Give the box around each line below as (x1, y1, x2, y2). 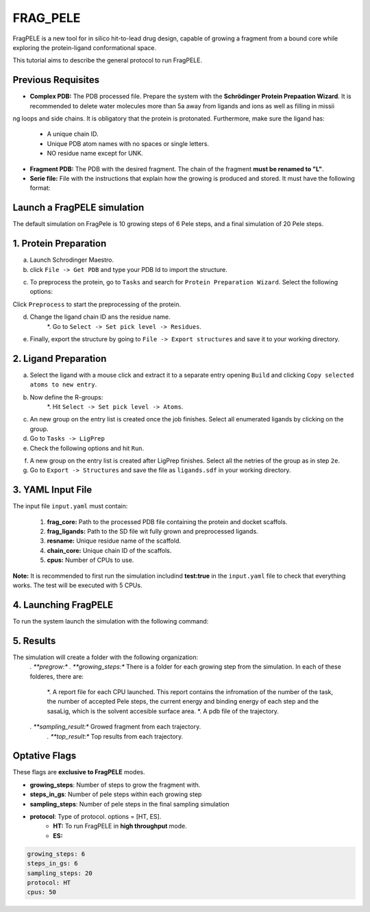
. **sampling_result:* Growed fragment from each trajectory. (29, 723, 201, 731)
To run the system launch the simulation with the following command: (12, 617, 209, 625)
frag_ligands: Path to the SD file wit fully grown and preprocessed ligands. (47, 528, 258, 536)
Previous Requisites (12, 74, 100, 86)
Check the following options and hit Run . (29, 444, 145, 452)
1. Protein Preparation (12, 238, 107, 249)
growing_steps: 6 (27, 850, 86, 858)
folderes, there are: (29, 672, 84, 680)
